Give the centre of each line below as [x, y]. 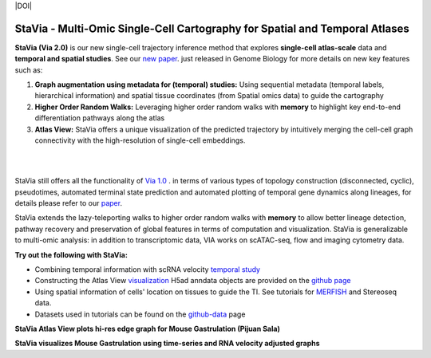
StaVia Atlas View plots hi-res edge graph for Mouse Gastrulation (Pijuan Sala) [148, 328]
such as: [29, 70]
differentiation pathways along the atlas [100, 118]
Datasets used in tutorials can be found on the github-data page [140, 314]
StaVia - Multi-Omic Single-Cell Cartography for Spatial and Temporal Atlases [212, 28]
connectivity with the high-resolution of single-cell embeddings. [140, 140]
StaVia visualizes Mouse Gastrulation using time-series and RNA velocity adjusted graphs [167, 344]
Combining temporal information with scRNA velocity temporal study [148, 269]
